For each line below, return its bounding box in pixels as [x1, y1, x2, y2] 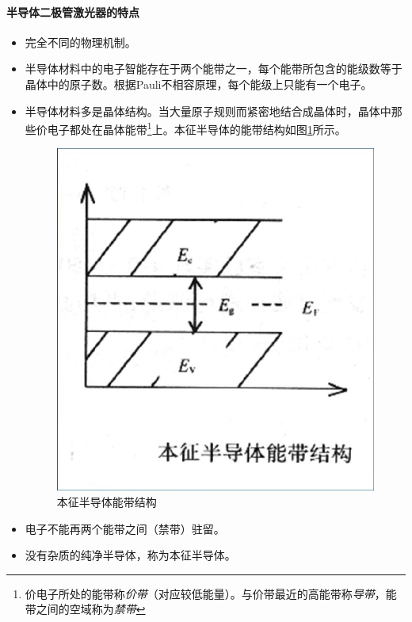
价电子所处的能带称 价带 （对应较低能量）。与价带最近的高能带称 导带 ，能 [25, 585, 397, 601]
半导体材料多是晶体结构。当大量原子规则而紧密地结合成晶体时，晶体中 [25, 102, 391, 119]
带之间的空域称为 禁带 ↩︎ [25, 601, 146, 617]
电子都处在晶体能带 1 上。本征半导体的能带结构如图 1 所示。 [47, 119, 346, 137]
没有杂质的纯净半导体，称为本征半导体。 [25, 547, 236, 563]
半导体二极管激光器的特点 [6, 3, 139, 20]
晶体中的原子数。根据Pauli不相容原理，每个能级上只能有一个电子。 [25, 75, 372, 92]
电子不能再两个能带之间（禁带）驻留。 [25, 520, 225, 536]
